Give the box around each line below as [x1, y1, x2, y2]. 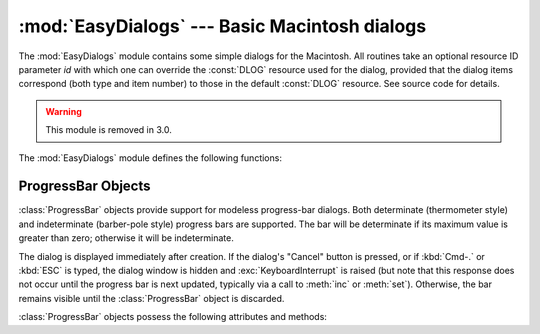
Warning [45, 105, 82, 117]
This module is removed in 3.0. [45, 124, 172, 136]
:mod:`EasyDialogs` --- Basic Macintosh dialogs [18, 15, 427, 37]
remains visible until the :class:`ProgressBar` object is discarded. [18, 292, 285, 304]
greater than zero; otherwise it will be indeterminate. [18, 232, 235, 244]
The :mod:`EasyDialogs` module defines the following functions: [18, 151, 282, 164]
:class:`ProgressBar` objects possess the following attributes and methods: [18, 311, 327, 323]
